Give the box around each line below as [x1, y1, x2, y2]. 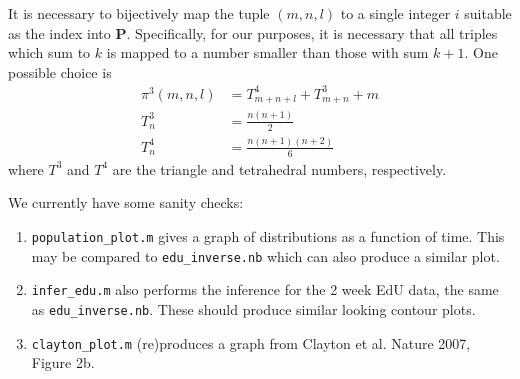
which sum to [8, 42, 91, 63]
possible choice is [8, 61, 112, 82]
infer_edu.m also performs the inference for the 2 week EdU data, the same [31, 279, 499, 300]
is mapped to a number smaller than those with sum [106, 42, 429, 63]
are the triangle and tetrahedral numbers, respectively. [112, 158, 447, 179]
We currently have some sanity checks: [8, 192, 244, 213]
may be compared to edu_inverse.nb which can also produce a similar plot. [31, 245, 500, 266]
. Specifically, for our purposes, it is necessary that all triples [126, 22, 498, 43]
